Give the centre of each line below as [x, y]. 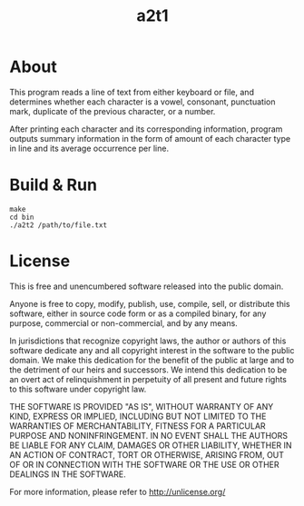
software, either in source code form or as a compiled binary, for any [138, 313]
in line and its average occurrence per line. [89, 148]
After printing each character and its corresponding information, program [146, 129]
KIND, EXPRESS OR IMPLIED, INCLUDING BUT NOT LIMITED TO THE [138, 416]
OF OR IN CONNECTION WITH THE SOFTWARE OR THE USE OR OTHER [144, 464]
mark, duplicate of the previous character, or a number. [113, 111]
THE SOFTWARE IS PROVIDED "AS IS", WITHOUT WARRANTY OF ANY [142, 406]
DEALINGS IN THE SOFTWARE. [68, 474]
